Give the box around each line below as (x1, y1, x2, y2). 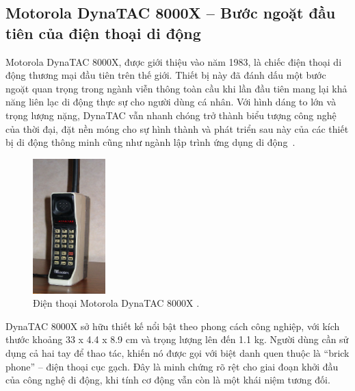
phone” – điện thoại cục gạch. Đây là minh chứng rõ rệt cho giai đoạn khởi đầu (5, 359, 339, 373)
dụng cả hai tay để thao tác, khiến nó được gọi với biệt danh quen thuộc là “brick (5, 345, 350, 360)
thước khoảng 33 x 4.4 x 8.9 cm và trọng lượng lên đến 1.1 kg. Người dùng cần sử (5, 332, 349, 346)
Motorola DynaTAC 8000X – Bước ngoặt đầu (5, 2, 336, 23)
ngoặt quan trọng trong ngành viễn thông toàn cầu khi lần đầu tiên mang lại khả (5, 81, 347, 95)
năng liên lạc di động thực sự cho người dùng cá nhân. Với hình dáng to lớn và (5, 94, 337, 109)
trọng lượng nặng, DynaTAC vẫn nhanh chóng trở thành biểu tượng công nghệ (5, 108, 337, 122)
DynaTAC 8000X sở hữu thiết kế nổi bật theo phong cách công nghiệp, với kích (5, 318, 340, 333)
